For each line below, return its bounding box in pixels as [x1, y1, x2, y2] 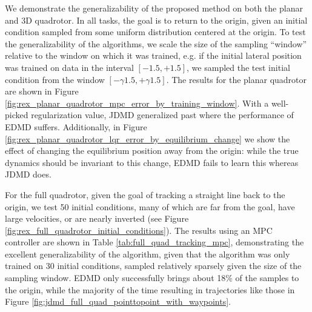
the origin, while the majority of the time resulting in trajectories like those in [5, 283, 295, 296]
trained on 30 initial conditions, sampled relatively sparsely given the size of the [5, 259, 302, 272]
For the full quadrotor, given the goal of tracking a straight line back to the [5, 188, 285, 201]
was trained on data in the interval [5, 61, 134, 73]
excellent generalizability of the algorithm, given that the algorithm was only [5, 247, 290, 260]
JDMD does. [5, 168, 51, 181]
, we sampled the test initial [187, 61, 290, 73]
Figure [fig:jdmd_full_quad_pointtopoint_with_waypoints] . [5, 295, 231, 308]
